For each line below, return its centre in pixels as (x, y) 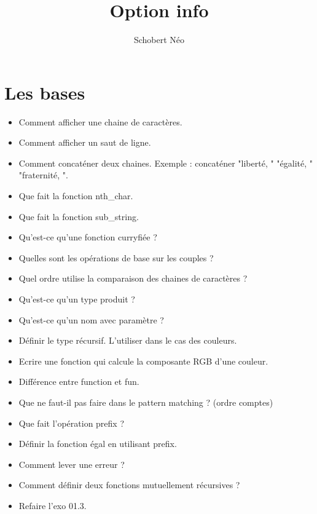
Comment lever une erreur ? (72, 464)
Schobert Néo (159, 40)
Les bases (45, 92)
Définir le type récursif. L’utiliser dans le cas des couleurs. (128, 340)
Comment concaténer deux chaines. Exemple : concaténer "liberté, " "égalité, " (166, 163)
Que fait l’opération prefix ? (72, 423)
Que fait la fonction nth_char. (76, 196)
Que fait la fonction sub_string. (79, 216)
